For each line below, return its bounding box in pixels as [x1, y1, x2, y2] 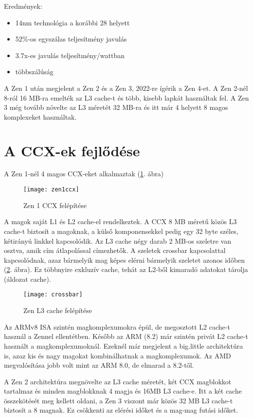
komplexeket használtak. [4, 111, 77, 122]
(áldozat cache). [4, 273, 51, 284]
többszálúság [15, 66, 54, 77]
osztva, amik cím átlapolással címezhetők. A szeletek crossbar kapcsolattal [4, 245, 226, 255]
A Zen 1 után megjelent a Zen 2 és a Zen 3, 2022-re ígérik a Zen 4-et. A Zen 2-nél [4, 83, 248, 93]
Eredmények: [4, 1, 42, 11]
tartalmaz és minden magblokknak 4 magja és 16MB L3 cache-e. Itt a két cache [4, 386, 242, 396]
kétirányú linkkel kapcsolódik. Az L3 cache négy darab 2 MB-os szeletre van [4, 235, 231, 246]
